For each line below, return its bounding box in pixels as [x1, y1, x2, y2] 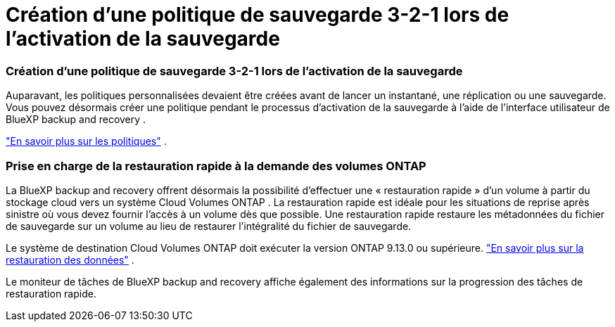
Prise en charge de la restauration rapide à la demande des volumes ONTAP [6, 158, 426, 173]
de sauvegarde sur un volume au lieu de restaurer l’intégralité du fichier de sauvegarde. [6, 219, 412, 232]
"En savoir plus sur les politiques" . [6, 135, 167, 148]
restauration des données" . [6, 253, 134, 266]
